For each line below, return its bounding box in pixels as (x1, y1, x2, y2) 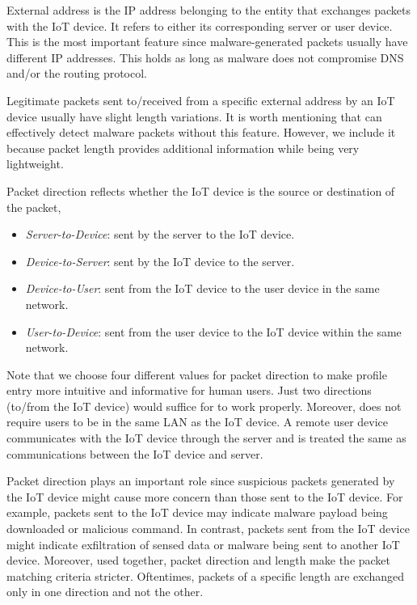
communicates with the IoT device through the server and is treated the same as (6, 429, 406, 446)
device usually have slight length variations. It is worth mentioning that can (6, 108, 382, 125)
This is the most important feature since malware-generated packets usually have (6, 33, 408, 50)
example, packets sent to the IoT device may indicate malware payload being (6, 504, 388, 521)
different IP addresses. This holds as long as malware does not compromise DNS (6, 49, 404, 66)
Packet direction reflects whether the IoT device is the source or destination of (6, 182, 395, 199)
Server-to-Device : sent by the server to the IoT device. (25, 226, 295, 243)
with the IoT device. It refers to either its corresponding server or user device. (6, 17, 393, 34)
